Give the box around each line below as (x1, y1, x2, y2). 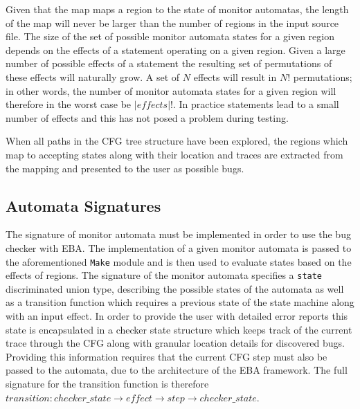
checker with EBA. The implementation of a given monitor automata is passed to (6, 240, 352, 255)
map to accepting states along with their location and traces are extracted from (6, 147, 343, 161)
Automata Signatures (6, 194, 161, 216)
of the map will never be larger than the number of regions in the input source (6, 15, 339, 30)
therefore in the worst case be (6, 97, 132, 111)
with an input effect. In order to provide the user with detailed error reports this (6, 309, 348, 323)
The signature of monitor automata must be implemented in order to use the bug (6, 227, 351, 242)
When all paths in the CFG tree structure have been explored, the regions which (6, 134, 348, 148)
